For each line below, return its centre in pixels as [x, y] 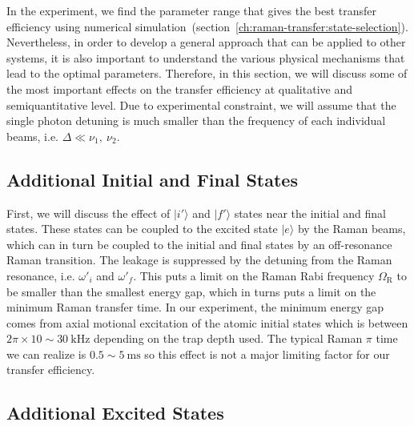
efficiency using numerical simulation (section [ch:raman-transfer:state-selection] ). [207, 26]
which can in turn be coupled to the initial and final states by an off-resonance [199, 244]
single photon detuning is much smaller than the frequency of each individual [196, 121]
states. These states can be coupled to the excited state [142, 229]
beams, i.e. [33, 136]
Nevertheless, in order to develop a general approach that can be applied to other [206, 42]
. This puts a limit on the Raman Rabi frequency [254, 275]
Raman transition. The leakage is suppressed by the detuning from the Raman [199, 260]
